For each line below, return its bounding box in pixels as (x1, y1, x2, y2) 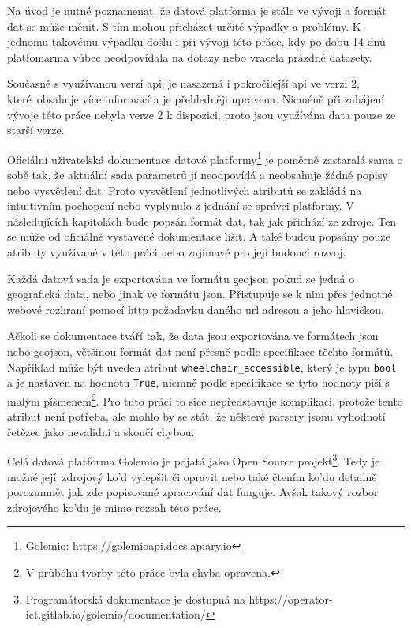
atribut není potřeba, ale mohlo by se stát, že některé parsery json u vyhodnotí (7, 408, 386, 424)
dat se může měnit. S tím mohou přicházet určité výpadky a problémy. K (7, 17, 361, 34)
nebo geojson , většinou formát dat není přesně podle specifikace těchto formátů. (7, 342, 394, 359)
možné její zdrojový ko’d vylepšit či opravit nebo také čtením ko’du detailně (7, 468, 377, 484)
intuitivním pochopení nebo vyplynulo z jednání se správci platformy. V (7, 197, 354, 214)
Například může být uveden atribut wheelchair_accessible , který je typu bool (7, 358, 397, 375)
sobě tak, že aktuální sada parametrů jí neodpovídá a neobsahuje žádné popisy (7, 166, 388, 182)
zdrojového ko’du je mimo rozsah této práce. (7, 499, 222, 515)
